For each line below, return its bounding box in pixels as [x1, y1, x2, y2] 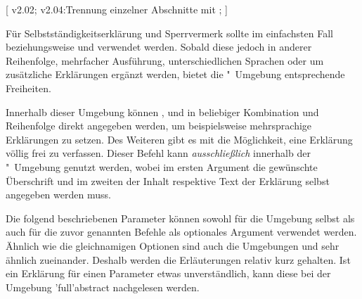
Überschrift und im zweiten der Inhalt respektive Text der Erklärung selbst [6, 173, 330, 188]
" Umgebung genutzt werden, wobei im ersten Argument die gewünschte [6, 159, 318, 174]
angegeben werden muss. [6, 187, 111, 202]
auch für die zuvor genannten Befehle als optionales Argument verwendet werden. [6, 224, 357, 239]
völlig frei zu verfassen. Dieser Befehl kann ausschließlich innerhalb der [6, 146, 311, 160]
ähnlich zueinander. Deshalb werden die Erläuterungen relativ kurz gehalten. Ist [6, 252, 351, 267]
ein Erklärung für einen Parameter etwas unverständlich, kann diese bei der [6, 266, 331, 281]
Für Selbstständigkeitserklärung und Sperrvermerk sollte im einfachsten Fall [6, 25, 333, 40]
